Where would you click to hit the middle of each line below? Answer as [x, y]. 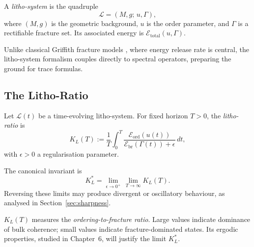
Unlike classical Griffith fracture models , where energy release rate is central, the [127, 49]
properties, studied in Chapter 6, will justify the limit [85, 238]
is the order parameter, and [188, 23]
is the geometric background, [95, 23]
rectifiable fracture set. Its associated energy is [74, 33]
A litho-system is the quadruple [51, 6]
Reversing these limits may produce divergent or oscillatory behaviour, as [114, 193]
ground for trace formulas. [43, 68]
